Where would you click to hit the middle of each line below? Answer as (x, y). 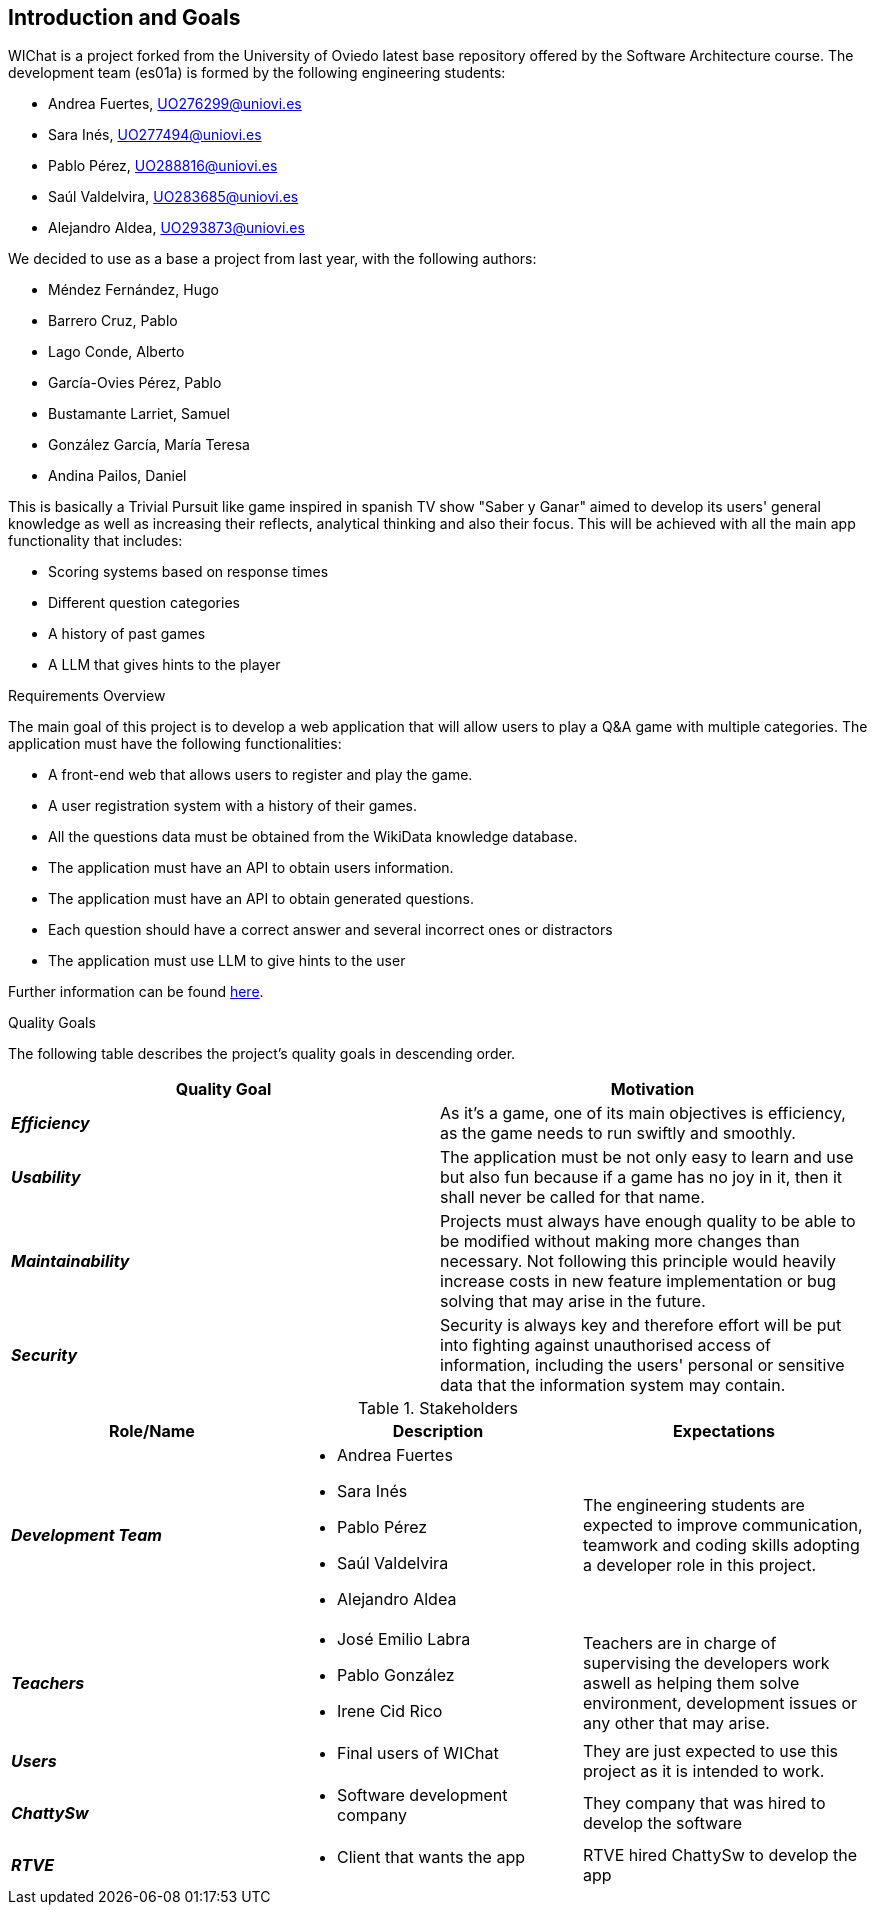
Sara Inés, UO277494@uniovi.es (155, 135)
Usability (46, 1177)
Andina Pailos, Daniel (117, 476)
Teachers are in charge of (679, 1643)
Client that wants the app (431, 1857)
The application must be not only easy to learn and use (647, 1157)
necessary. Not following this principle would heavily (638, 1261)
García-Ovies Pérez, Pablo (135, 383)
